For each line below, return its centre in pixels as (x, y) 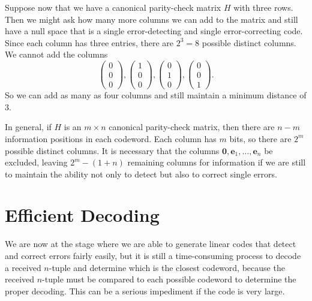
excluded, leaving (36, 162)
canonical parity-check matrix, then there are (192, 127)
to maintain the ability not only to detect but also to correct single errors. (141, 174)
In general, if (28, 127)
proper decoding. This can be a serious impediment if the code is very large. (145, 291)
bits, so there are (260, 138)
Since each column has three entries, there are (89, 42)
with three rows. (263, 7)
